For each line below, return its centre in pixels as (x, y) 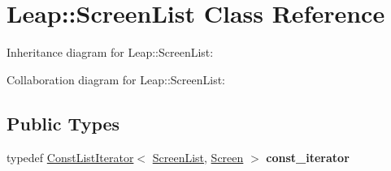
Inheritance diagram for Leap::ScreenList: (110, 52)
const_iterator (308, 157)
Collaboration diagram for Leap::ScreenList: (116, 79)
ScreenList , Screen (198, 157)
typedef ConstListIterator (70, 157)
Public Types (63, 123)
